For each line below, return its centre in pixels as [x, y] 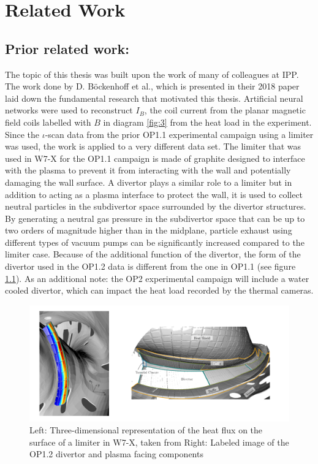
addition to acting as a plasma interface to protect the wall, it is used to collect [154, 194]
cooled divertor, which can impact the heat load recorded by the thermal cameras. [159, 290]
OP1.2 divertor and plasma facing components [116, 454]
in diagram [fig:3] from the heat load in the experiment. [207, 122]
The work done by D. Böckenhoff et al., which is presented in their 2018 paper [152, 86]
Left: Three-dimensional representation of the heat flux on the [146, 430]
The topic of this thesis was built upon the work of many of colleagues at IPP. [152, 74]
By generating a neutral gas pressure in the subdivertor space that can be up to [155, 218]
